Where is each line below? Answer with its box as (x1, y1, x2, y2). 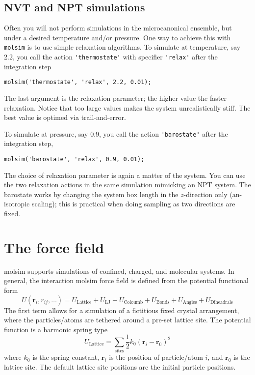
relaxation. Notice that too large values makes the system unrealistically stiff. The (4, 102, 251, 113)
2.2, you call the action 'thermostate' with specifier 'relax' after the (4, 52, 218, 62)
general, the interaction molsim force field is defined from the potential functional (4, 275, 249, 286)
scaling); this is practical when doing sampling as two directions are (31, 199, 235, 209)
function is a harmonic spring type (4, 324, 108, 334)
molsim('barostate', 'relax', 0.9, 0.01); (4, 155, 145, 163)
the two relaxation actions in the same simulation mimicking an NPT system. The (4, 179, 251, 190)
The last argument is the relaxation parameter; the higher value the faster (4, 92, 227, 103)
